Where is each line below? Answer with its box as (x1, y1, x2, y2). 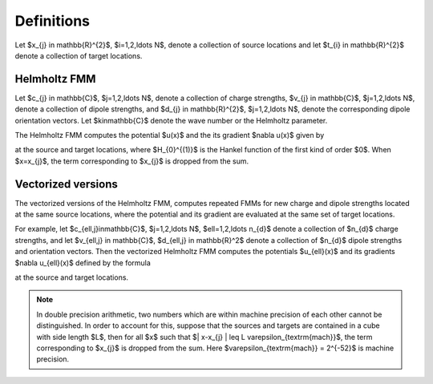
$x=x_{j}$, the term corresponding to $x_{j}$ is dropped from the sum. (14, 156, 249, 166)
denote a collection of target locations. (14, 51, 143, 60)
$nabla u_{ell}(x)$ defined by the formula (14, 257, 152, 268)
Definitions (14, 12, 91, 30)
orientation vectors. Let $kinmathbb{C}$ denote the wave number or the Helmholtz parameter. (14, 115, 328, 125)
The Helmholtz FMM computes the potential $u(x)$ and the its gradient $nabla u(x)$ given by (14, 131, 325, 140)
